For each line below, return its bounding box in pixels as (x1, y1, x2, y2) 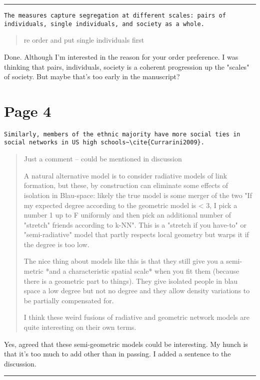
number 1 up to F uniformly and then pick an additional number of (23, 210, 231, 220)
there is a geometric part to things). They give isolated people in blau (23, 275, 238, 286)
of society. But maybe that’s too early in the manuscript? (4, 71, 180, 82)
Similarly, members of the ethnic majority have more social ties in (4, 130, 240, 138)
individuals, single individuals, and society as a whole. (4, 20, 204, 28)
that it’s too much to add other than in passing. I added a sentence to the (4, 348, 231, 359)
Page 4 (4, 100, 51, 121)
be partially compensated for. (23, 295, 114, 305)
